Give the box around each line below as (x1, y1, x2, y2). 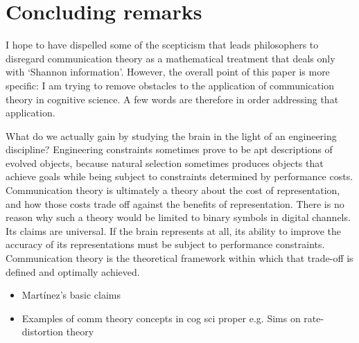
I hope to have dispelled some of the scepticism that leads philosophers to (6, 37, 319, 52)
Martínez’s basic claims (21, 288, 121, 302)
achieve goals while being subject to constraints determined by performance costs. (6, 169, 353, 184)
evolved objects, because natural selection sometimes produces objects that (6, 155, 324, 170)
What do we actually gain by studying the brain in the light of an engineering (6, 128, 337, 143)
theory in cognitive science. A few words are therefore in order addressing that (6, 91, 339, 106)
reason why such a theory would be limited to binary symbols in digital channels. (6, 210, 351, 225)
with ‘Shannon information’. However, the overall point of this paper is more (6, 64, 330, 79)
